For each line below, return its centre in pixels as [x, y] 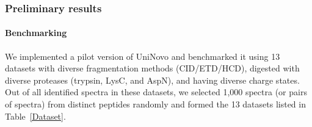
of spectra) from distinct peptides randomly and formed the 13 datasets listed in [155, 104]
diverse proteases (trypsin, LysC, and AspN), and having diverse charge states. [152, 80]
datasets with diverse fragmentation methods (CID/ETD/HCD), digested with [152, 68]
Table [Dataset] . [35, 116]
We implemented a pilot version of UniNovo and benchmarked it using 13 [143, 56]
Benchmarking [36, 33]
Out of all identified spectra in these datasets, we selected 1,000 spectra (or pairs [156, 92]
